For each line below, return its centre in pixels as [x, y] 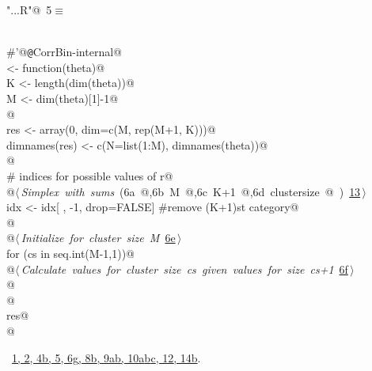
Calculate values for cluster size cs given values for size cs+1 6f [184, 269]
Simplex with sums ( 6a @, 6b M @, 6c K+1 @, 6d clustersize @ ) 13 [191, 191]
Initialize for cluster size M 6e [98, 238]
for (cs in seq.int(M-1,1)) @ [70, 253]
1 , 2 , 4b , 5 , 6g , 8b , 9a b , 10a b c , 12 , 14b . [106, 357]
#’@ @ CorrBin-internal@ [64, 52]
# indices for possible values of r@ [90, 176]
